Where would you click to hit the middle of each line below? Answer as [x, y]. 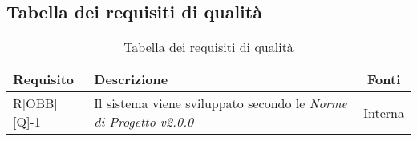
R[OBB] [35, 103]
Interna [384, 112]
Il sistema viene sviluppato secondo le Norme [221, 103]
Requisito [44, 79]
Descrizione [131, 79]
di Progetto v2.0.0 [144, 122]
